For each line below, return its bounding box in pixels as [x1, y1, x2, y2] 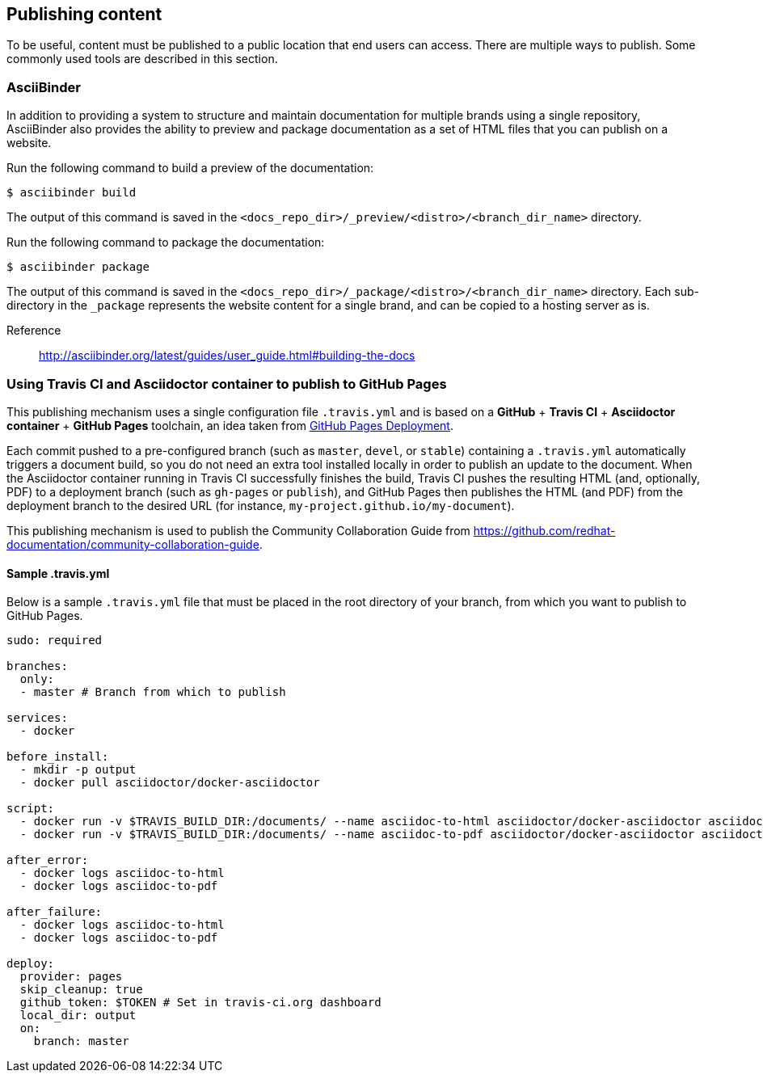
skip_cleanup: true [19, 983, 143, 997]
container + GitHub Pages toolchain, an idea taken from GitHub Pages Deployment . [6, 418, 453, 432]
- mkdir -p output [19, 763, 137, 777]
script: [6, 802, 55, 816]
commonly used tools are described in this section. [6, 52, 278, 66]
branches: [6, 660, 68, 673]
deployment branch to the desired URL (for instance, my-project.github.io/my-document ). [6, 498, 515, 512]
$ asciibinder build [6, 186, 137, 200]
